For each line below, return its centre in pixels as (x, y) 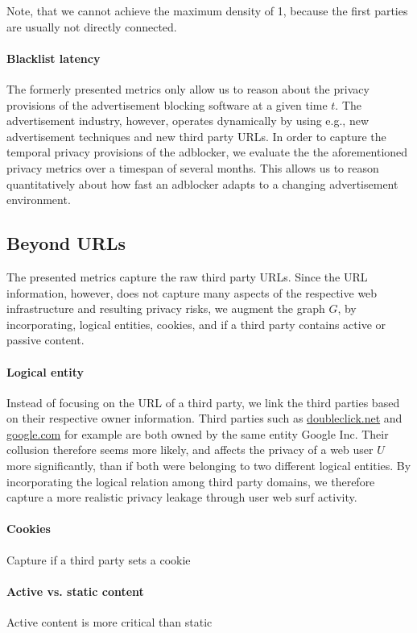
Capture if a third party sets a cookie (99, 559)
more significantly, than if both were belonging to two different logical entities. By (209, 466)
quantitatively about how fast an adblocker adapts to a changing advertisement (202, 183)
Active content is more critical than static (109, 622)
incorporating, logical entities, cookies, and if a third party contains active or (196, 324)
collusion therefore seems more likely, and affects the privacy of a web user (190, 450)
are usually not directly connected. (92, 26)
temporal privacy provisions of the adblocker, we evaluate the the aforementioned (207, 152)
